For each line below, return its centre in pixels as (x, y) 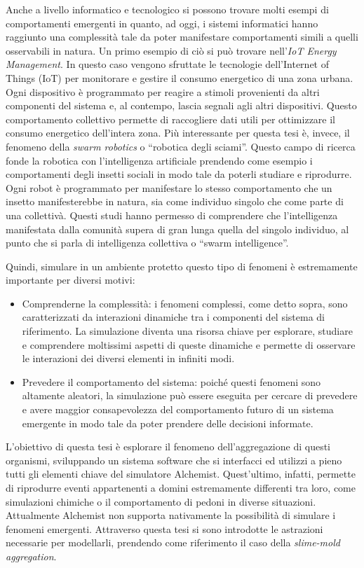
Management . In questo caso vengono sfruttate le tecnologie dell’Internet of (167, 64)
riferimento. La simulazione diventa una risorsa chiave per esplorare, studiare (187, 331)
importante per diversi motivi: (70, 280)
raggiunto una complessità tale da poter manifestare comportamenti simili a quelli (182, 37)
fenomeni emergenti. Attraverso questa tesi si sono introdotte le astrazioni (164, 528)
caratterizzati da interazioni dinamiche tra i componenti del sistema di (173, 317)
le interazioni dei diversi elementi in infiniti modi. (128, 358)
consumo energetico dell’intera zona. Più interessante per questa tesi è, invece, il (178, 133)
